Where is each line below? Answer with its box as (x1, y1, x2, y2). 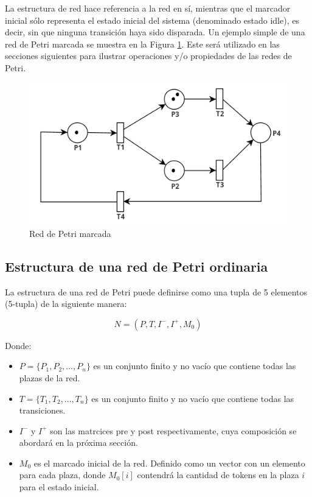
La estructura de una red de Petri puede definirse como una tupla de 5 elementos (5, 285, 308, 298)
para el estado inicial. (19, 481, 99, 493)
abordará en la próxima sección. (19, 436, 138, 449)
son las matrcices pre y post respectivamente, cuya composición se (50, 424, 297, 437)
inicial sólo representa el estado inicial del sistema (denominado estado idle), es (5, 13, 299, 26)
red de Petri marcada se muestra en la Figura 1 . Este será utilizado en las (5, 37, 280, 50)
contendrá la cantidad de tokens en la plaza (137, 468, 299, 481)
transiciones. (19, 404, 66, 417)
